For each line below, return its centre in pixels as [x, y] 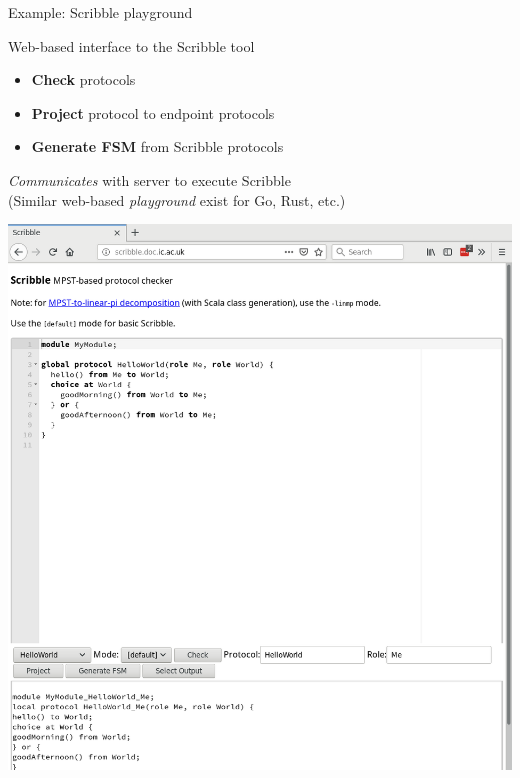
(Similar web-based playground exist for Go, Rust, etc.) [177, 199]
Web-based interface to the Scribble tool [131, 45]
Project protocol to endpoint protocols [153, 112]
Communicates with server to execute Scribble [149, 179]
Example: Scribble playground [100, 12]
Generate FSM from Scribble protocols [157, 146]
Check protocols [83, 79]
